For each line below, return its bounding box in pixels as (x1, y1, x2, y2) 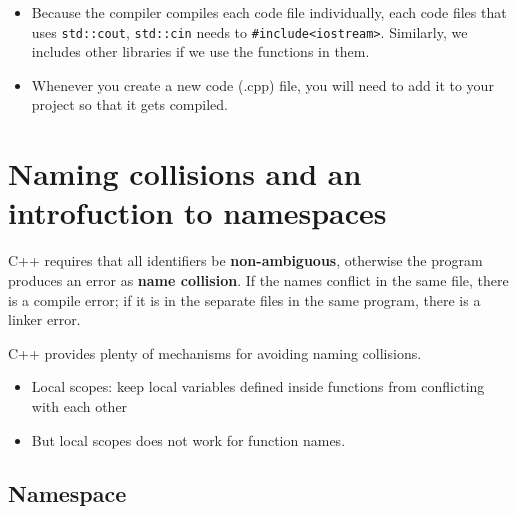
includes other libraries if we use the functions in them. (31, 41, 370, 62)
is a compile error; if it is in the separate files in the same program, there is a (8, 289, 481, 310)
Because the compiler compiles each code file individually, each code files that (31, 2, 507, 22)
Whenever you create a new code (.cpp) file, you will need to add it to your (31, 74, 494, 95)
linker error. (8, 309, 81, 330)
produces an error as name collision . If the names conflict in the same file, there (8, 269, 509, 290)
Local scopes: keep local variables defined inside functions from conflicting (31, 376, 485, 397)
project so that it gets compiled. (31, 94, 228, 115)
